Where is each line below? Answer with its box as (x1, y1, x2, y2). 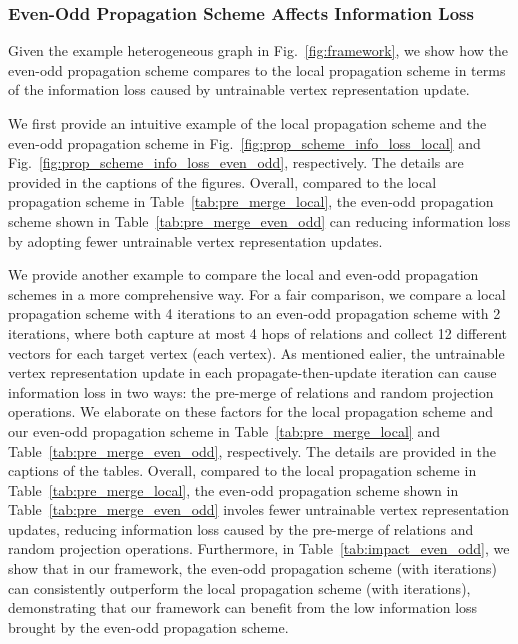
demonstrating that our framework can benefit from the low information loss (8, 597, 478, 618)
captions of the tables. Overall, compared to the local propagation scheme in (8, 460, 477, 481)
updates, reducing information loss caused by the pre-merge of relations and (8, 518, 474, 539)
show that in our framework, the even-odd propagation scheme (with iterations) (8, 558, 497, 579)
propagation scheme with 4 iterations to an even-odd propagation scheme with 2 (8, 303, 501, 324)
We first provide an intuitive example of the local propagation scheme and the (8, 113, 487, 133)
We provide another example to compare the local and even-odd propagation (8, 264, 479, 285)
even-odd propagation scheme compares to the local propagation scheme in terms (8, 59, 506, 80)
